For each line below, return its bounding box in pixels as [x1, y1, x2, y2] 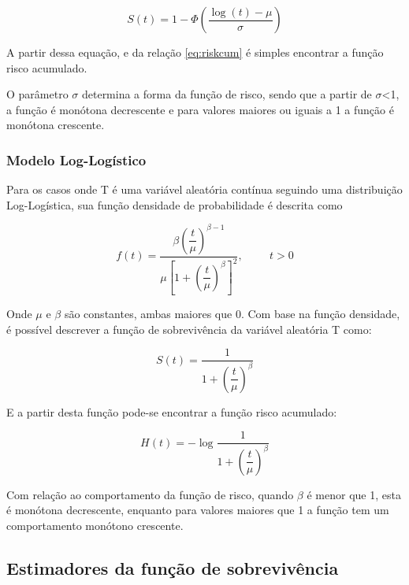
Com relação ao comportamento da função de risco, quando [6, 486, 294, 502]
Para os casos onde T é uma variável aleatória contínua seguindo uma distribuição [6, 181, 403, 198]
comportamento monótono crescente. [6, 517, 184, 534]
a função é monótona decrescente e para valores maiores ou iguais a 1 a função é [6, 101, 394, 117]
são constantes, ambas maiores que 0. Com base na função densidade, [64, 305, 400, 322]
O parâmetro [6, 86, 69, 102]
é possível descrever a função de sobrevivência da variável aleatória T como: [6, 320, 372, 337]
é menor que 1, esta [307, 486, 401, 502]
